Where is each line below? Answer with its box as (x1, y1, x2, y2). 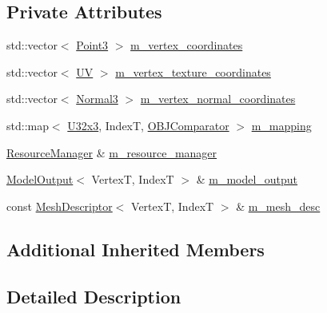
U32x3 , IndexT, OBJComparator (67, 117, 229, 133)
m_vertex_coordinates (130, 37, 243, 53)
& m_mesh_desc (236, 197, 321, 214)
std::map (6, 117, 49, 133)
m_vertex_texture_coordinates (115, 63, 271, 80)
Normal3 (76, 90, 118, 107)
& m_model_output (196, 171, 298, 188)
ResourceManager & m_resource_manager (6, 144, 217, 160)
